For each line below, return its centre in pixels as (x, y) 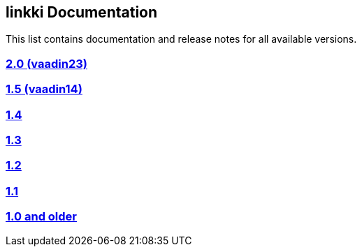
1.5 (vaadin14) (44, 89)
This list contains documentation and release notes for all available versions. (181, 39)
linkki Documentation (82, 12)
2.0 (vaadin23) (46, 63)
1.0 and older (41, 217)
